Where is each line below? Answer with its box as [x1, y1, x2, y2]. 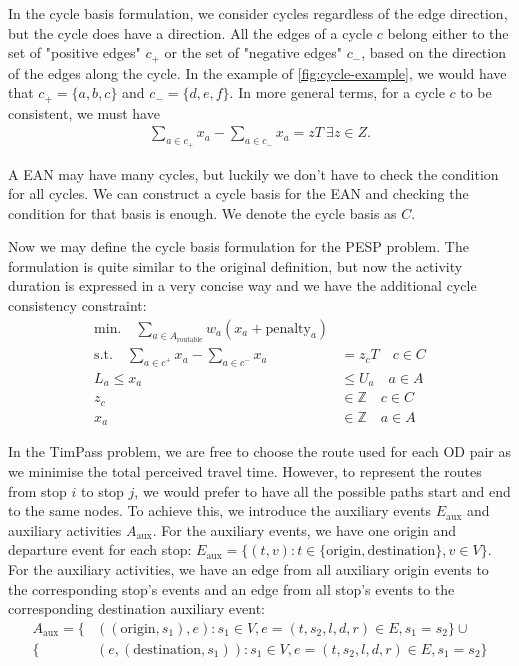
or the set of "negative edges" [164, 42, 343, 63]
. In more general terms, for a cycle [229, 82, 445, 103]
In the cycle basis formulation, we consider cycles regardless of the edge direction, [8, 3, 508, 23]
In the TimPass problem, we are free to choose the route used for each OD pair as [8, 441, 511, 462]
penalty [265, 321, 311, 336]
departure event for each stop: [8, 539, 192, 560]
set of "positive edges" [8, 42, 141, 63]
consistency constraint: [8, 295, 147, 316]
